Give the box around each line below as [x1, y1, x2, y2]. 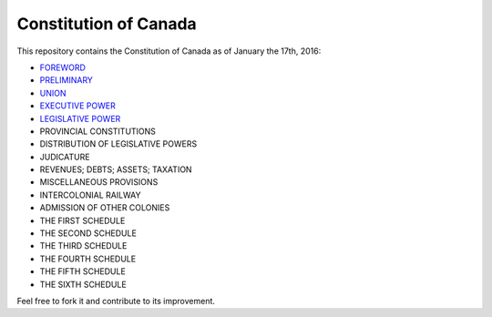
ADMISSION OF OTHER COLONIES [39, 202, 170, 213]
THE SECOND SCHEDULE [39, 228, 137, 239]
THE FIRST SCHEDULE [39, 215, 126, 226]
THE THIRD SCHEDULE [39, 240, 128, 251]
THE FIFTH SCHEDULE [39, 266, 127, 277]
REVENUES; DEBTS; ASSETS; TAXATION [39, 164, 192, 175]
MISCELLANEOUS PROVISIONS [39, 177, 159, 188]
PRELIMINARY [39, 75, 93, 86]
